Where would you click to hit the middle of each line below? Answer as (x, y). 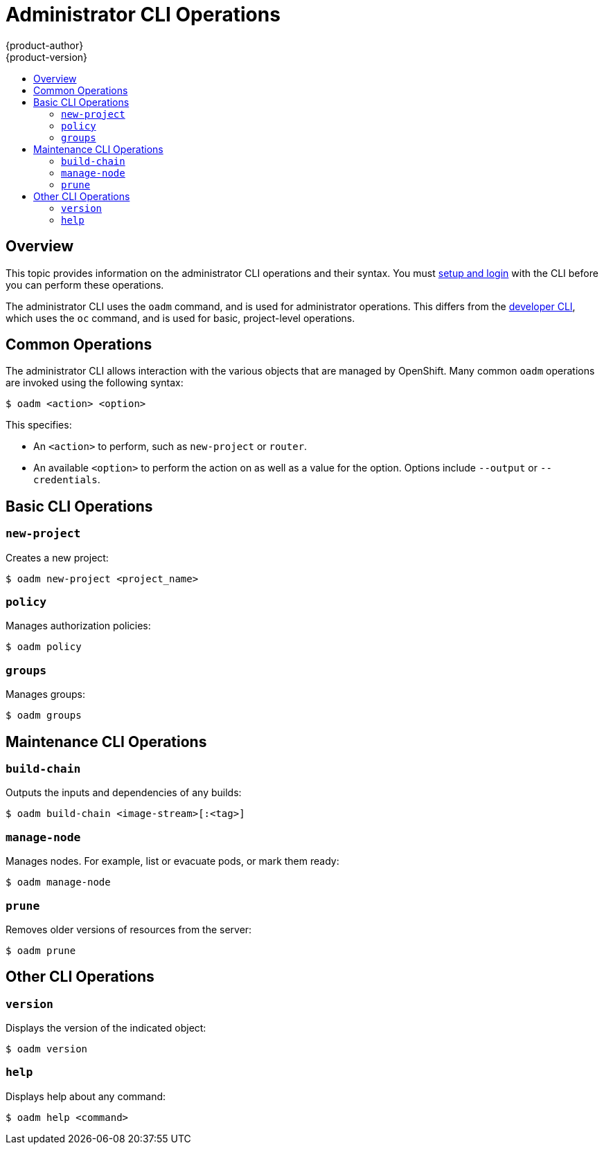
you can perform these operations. (85, 285)
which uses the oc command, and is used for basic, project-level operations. (180, 318)
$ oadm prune (41, 950)
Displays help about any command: (86, 1096)
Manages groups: (46, 694)
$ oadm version (47, 1049)
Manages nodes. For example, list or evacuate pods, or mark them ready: (172, 861)
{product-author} (45, 45)
